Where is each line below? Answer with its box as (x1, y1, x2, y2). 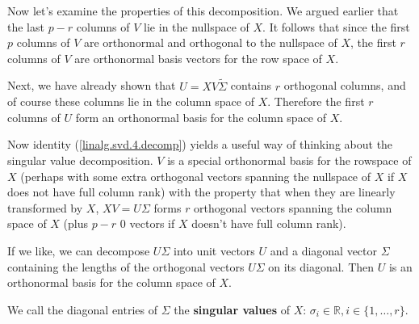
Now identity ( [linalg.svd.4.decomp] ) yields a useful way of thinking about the (7, 136, 393, 153)
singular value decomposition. (7, 151, 153, 168)
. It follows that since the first (262, 18, 410, 35)
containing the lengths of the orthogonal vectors (7, 258, 245, 275)
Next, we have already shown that (7, 77, 176, 94)
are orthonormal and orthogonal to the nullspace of (84, 34, 337, 51)
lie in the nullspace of (144, 18, 249, 35)
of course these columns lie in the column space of (7, 93, 254, 110)
